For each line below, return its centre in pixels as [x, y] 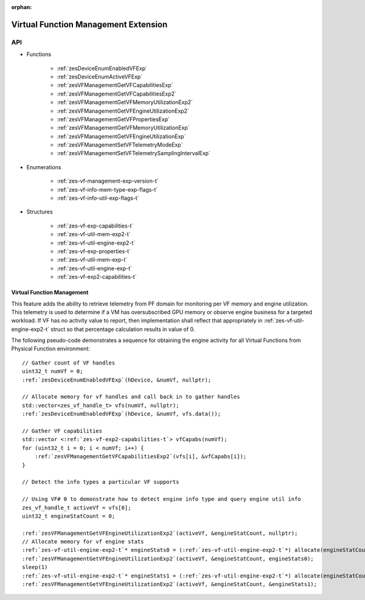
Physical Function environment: [51, 349]
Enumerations [44, 167]
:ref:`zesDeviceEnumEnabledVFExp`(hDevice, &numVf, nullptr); [117, 380]
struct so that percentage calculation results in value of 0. [123, 329]
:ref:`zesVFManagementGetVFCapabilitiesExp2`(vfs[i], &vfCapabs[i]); [141, 457]
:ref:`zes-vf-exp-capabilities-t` [95, 226]
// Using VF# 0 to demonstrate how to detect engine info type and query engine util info [162, 499]
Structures [40, 212]
